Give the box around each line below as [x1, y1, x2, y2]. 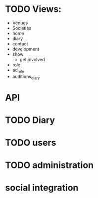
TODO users [5, 137, 56, 149]
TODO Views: [5, 3, 62, 15]
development [12, 46, 40, 52]
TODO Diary [5, 115, 55, 125]
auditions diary [12, 73, 40, 80]
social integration [5, 182, 79, 194]
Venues [12, 20, 28, 26]
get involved [19, 56, 46, 62]
